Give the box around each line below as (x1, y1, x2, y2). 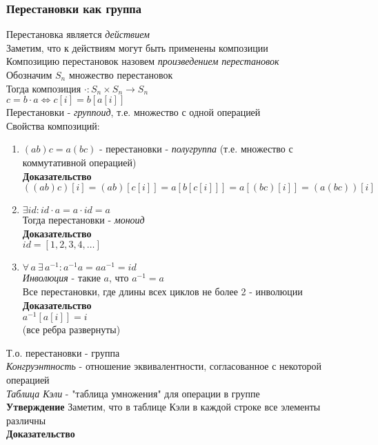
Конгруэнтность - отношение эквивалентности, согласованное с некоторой (6, 359, 322, 373)
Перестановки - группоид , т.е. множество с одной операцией (6, 105, 261, 119)
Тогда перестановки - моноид (22, 212, 145, 227)
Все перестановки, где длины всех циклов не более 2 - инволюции (22, 284, 303, 298)
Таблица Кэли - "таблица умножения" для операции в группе (6, 386, 260, 400)
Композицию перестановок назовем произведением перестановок (6, 54, 279, 68)
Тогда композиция (6, 81, 81, 95)
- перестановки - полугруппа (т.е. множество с (99, 141, 293, 156)
